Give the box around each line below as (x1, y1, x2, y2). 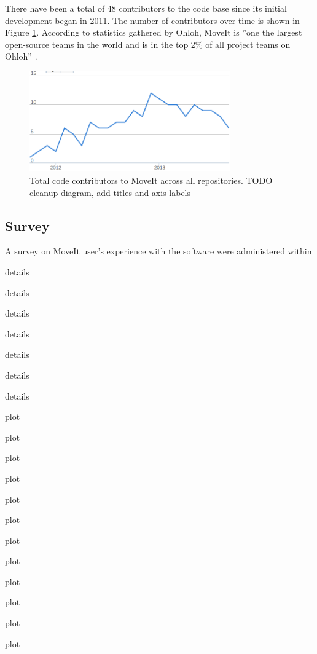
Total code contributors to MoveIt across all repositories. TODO (29, 174, 273, 186)
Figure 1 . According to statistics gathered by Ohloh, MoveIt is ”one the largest (5, 26, 302, 39)
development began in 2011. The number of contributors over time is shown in (5, 14, 300, 26)
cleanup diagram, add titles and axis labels (29, 186, 191, 199)
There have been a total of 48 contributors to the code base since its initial (5, 2, 287, 14)
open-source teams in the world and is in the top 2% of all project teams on (5, 37, 291, 50)
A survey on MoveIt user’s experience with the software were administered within (5, 245, 312, 258)
